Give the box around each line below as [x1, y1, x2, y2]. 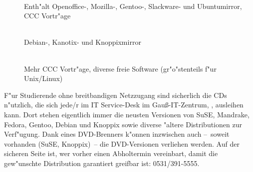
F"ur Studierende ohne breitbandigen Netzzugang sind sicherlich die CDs [4, 89, 227, 100]
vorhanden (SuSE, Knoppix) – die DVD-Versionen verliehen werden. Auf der [4, 138, 240, 149]
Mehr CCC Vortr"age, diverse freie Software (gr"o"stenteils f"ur [24, 63, 217, 74]
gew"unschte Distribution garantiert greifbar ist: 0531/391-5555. [4, 158, 200, 168]
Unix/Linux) [24, 73, 63, 84]
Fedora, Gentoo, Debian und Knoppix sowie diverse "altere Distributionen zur [4, 119, 242, 129]
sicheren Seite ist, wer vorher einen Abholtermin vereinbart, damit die [4, 148, 218, 159]
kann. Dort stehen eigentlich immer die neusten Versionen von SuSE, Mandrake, [4, 109, 250, 119]
